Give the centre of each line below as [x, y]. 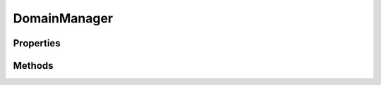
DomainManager [63, 18]
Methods [33, 66]
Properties [37, 43]
